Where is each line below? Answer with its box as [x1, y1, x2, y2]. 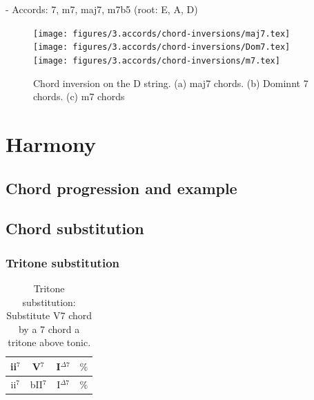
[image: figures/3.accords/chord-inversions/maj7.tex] [33, 28, 291, 39]
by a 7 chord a [18, 321, 80, 336]
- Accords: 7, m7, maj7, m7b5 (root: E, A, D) [6, 2, 198, 16]
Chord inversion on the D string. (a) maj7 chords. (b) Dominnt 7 [33, 75, 308, 90]
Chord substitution [6, 218, 144, 239]
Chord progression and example [6, 177, 237, 198]
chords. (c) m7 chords [33, 89, 125, 104]
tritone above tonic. [8, 335, 91, 350]
